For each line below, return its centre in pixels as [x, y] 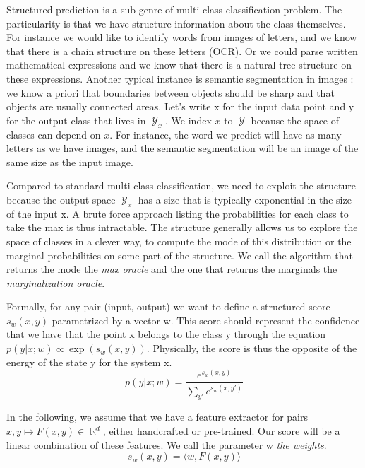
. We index [189, 120]
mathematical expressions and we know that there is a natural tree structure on [179, 65]
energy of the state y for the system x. [89, 362]
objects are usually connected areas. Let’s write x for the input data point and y [180, 106]
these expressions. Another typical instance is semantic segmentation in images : [180, 78]
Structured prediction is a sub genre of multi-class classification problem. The [174, 9]
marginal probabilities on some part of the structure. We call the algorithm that [180, 255]
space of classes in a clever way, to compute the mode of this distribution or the [179, 241]
